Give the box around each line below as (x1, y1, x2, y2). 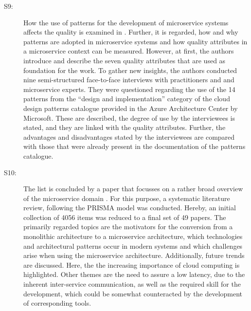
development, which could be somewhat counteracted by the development (23, 288, 243, 298)
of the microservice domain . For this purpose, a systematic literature (23, 193, 230, 203)
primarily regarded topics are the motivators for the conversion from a (23, 221, 233, 232)
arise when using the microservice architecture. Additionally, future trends (23, 250, 245, 260)
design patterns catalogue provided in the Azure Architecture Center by (23, 103, 238, 113)
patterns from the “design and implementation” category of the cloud (23, 93, 230, 104)
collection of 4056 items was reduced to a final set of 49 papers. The (23, 212, 226, 222)
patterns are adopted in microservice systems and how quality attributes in (23, 36, 248, 46)
